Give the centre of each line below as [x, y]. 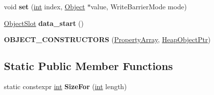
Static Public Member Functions [89, 66]
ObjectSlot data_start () [44, 23]
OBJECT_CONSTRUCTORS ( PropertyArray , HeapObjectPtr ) [107, 39]
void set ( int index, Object [45, 6]
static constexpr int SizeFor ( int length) [65, 86]
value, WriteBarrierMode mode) [139, 6]
